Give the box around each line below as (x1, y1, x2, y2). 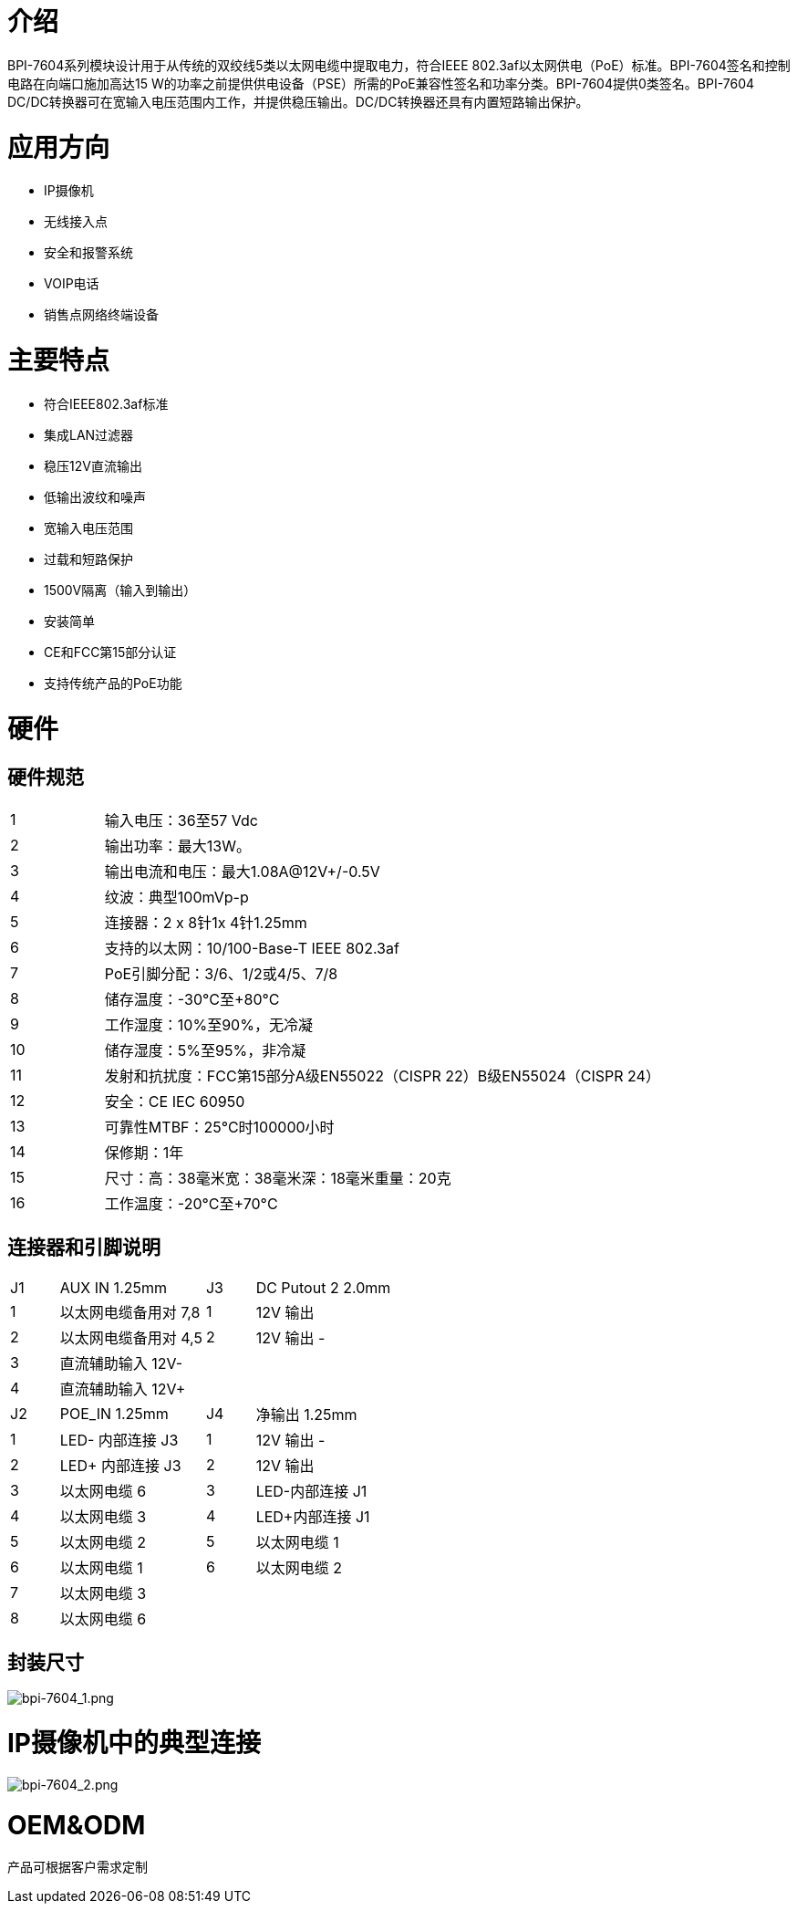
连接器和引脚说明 (7, 1236, 160, 1259)
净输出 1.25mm (255, 1405, 357, 1424)
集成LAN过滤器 (44, 426, 134, 443)
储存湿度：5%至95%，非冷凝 (104, 1040, 306, 1060)
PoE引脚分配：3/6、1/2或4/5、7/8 (104, 964, 338, 983)
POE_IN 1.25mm (59, 1404, 169, 1423)
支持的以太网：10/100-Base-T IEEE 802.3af (104, 938, 399, 957)
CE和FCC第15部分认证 (44, 643, 177, 660)
